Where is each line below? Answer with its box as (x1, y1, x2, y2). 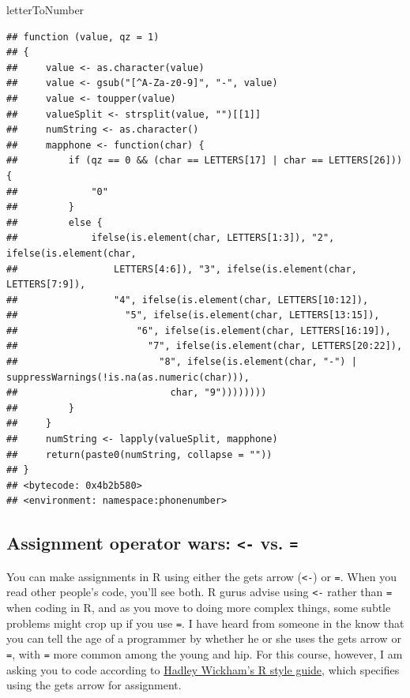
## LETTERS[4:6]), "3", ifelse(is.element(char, (6, 263, 357, 275)
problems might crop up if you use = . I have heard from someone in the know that (6, 614, 404, 631)
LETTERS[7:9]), (6, 279, 86, 291)
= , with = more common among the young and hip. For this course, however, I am (6, 645, 403, 662)
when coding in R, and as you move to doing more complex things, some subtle (6, 599, 391, 616)
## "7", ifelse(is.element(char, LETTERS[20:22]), (6, 340, 403, 352)
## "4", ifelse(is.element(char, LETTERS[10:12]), (6, 294, 369, 306)
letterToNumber (6, 2, 85, 17)
